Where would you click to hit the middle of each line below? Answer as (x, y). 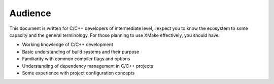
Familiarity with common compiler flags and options (76, 59)
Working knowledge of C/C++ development (68, 45)
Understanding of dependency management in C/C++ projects (88, 66)
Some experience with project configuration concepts (78, 73)
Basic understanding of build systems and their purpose (81, 52)
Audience (30, 13)
